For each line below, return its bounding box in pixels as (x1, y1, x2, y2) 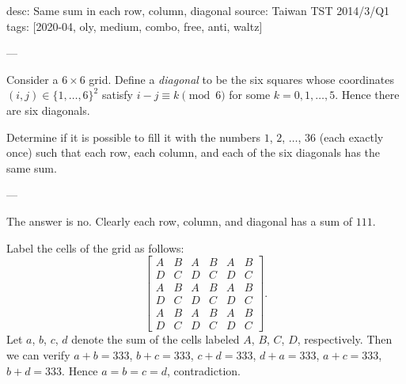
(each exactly (319, 128, 384, 145)
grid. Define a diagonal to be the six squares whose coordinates (89, 70, 394, 87)
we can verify (6, 346, 70, 363)
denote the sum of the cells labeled (71, 331, 240, 348)
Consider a (6, 70, 59, 87)
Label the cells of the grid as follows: (6, 239, 184, 256)
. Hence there (335, 86, 400, 103)
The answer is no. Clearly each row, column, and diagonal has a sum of (6, 212, 353, 229)
